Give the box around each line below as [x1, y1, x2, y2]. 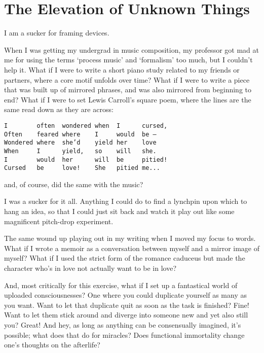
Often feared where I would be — [4, 130, 157, 138]
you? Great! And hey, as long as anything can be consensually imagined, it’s [4, 319, 241, 330]
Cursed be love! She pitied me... [4, 164, 160, 172]
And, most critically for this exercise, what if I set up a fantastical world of [4, 279, 238, 290]
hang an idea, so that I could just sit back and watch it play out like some [4, 206, 235, 216]
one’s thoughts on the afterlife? [4, 339, 100, 350]
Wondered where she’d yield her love [4, 139, 157, 147]
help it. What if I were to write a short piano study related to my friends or [4, 64, 240, 75]
